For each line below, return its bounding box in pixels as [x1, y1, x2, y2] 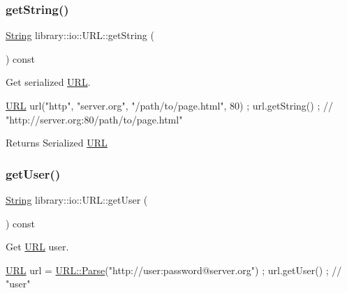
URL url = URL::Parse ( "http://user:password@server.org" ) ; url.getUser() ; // [6, 262, 342, 277]
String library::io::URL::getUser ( [6, 193, 148, 206]
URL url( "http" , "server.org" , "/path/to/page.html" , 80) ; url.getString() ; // [6, 98, 333, 112]
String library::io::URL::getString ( [6, 28, 154, 43]
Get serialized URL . [6, 75, 91, 89]
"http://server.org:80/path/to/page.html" [6, 112, 183, 126]
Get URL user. [6, 239, 69, 254]
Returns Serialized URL [6, 135, 108, 150]
